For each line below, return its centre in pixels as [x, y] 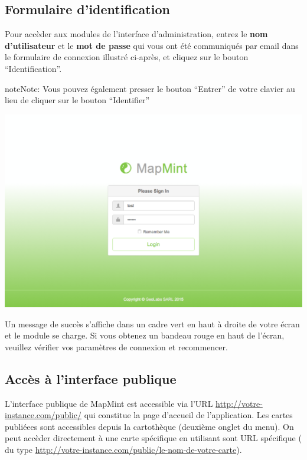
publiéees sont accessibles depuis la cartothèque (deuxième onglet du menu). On [149, 426]
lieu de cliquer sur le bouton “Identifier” [77, 100]
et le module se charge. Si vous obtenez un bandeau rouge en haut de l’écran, [145, 335]
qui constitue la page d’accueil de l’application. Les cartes [188, 415]
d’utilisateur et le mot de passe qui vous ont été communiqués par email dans [152, 45]
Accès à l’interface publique [91, 378]
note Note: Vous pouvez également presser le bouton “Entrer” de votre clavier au [150, 88]
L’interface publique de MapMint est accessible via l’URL [109, 403]
